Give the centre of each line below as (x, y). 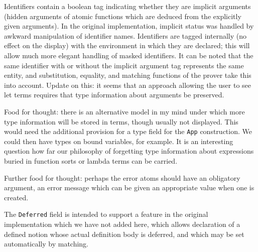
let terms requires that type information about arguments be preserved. (114, 95)
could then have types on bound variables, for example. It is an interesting (119, 141)
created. (16, 197)
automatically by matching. (46, 244)
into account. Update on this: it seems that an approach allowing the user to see (127, 85)
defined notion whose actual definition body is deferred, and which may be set (124, 234)
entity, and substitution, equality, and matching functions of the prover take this (128, 75)
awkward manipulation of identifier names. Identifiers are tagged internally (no (125, 35)
